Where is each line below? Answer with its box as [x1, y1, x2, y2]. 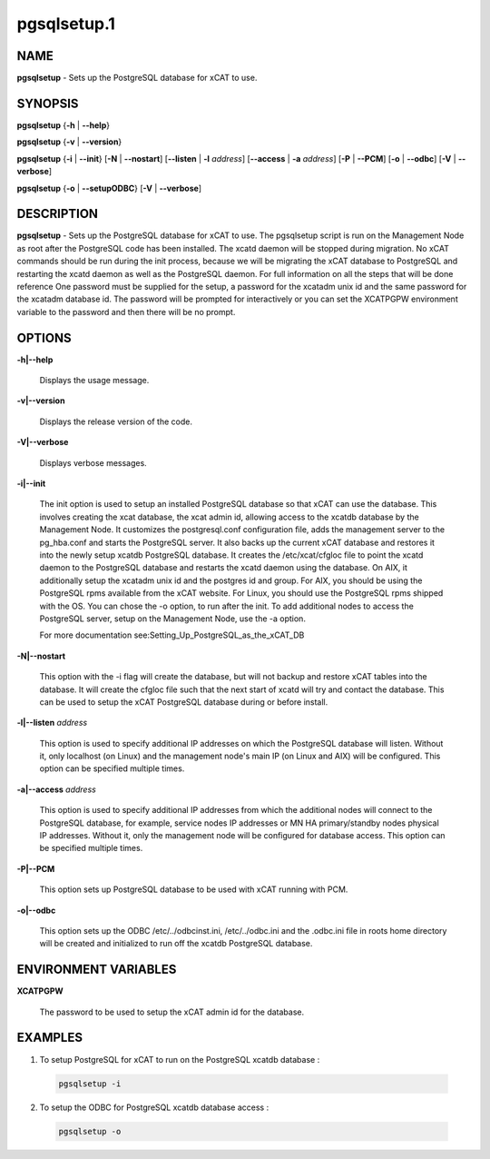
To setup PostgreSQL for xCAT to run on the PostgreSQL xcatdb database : [39, 1054, 320, 1065]
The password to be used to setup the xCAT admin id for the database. [39, 1006, 305, 1017]
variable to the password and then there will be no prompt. [16, 306, 236, 317]
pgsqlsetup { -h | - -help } [16, 119, 111, 131]
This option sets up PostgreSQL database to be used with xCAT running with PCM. [39, 884, 348, 895]
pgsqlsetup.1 [16, 14, 115, 34]
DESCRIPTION [16, 206, 99, 222]
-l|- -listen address [16, 718, 88, 728]
